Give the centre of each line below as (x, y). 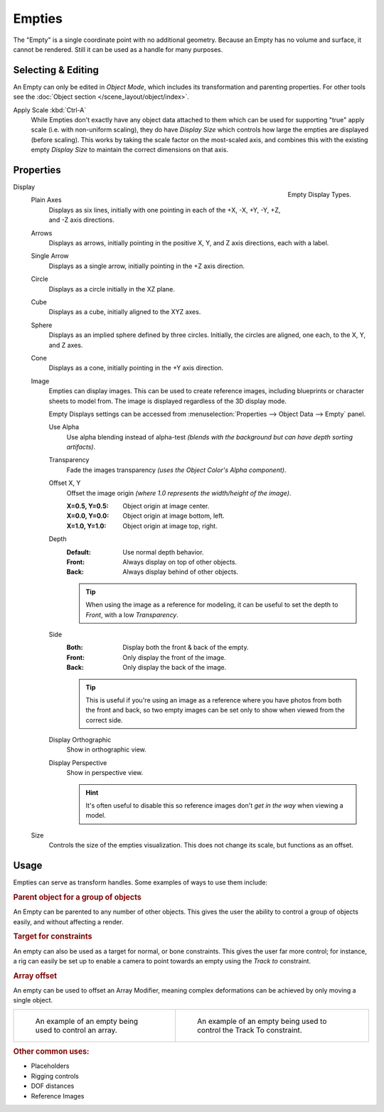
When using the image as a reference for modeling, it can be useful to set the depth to (212, 605)
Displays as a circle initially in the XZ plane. (112, 289)
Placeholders (50, 1066)
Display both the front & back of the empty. (186, 648)
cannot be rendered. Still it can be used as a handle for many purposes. (118, 49)
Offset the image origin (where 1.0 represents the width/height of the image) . (179, 493)
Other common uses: (51, 1052)
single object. (33, 1000)
